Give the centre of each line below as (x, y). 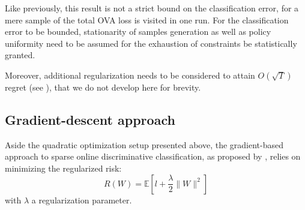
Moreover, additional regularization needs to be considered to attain (130, 75)
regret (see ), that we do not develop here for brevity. (103, 87)
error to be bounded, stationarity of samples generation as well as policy (138, 31)
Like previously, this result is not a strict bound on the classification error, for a (152, 8)
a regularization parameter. (82, 199)
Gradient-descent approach (90, 119)
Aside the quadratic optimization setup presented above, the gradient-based (144, 144)
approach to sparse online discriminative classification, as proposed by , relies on (153, 156)
